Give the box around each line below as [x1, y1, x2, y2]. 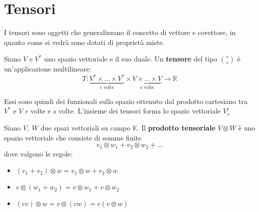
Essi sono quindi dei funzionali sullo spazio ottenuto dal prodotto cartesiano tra [4, 95, 248, 106]
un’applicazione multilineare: [4, 63, 92, 74]
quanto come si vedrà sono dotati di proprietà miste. [4, 36, 165, 47]
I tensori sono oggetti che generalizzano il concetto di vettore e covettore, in [4, 27, 236, 37]
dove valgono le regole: [4, 148, 73, 158]
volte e [30, 105, 51, 116]
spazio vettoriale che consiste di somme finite [4, 132, 142, 142]
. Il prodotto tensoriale [137, 122, 216, 133]
